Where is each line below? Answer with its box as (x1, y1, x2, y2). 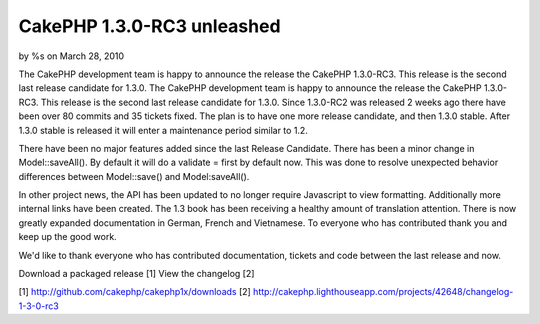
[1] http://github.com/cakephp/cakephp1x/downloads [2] (18, 286, 252, 298)
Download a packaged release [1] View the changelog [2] (18, 268, 255, 280)
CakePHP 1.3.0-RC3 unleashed (18, 15, 281, 37)
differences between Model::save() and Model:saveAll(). (18, 170, 250, 182)
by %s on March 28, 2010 (18, 50, 125, 62)
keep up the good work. (18, 231, 117, 243)
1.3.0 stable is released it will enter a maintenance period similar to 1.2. (18, 124, 309, 136)
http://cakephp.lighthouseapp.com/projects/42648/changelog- (253, 286, 514, 298)
